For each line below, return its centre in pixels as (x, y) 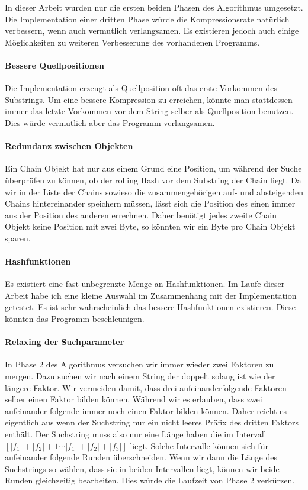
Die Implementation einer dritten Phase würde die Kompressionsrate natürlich (147, 19)
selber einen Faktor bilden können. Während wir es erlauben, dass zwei (134, 399)
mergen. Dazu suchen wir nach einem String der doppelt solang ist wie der (140, 376)
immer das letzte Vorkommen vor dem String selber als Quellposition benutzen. (149, 111)
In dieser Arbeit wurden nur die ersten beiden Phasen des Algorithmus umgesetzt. (154, 7)
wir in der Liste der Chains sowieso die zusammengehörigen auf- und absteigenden (154, 191)
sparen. (18, 238)
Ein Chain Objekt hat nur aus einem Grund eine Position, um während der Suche (153, 168)
